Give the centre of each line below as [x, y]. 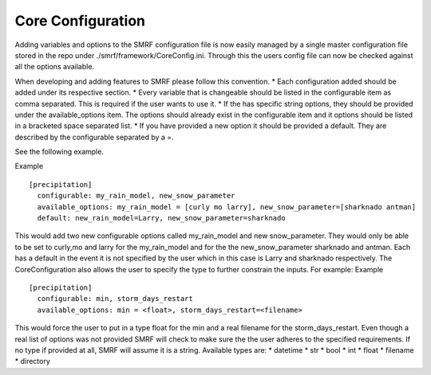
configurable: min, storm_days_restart [115, 299]
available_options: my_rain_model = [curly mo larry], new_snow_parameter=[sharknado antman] [227, 207]
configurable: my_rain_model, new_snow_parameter [136, 196]
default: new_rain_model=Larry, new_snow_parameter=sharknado [162, 218]
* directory [33, 361]
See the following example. [59, 152]
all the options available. [55, 67]
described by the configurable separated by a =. [95, 137]
